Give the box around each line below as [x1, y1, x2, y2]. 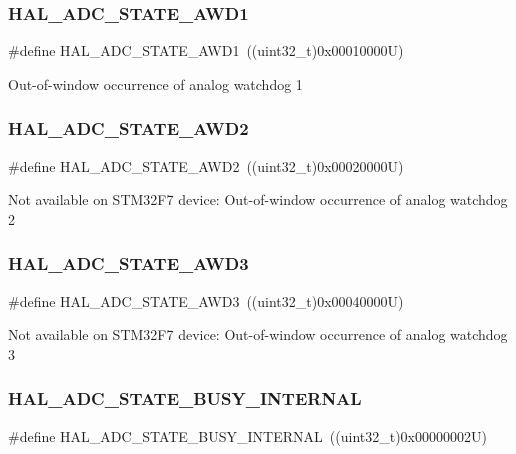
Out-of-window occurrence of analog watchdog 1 [8, 73, 303, 94]
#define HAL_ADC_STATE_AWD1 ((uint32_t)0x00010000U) [8, 40, 404, 61]
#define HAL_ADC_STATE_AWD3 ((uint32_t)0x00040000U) [8, 290, 404, 311]
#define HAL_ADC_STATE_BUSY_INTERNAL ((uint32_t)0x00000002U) [8, 425, 487, 446]
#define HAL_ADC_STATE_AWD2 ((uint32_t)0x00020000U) [8, 155, 404, 176]
